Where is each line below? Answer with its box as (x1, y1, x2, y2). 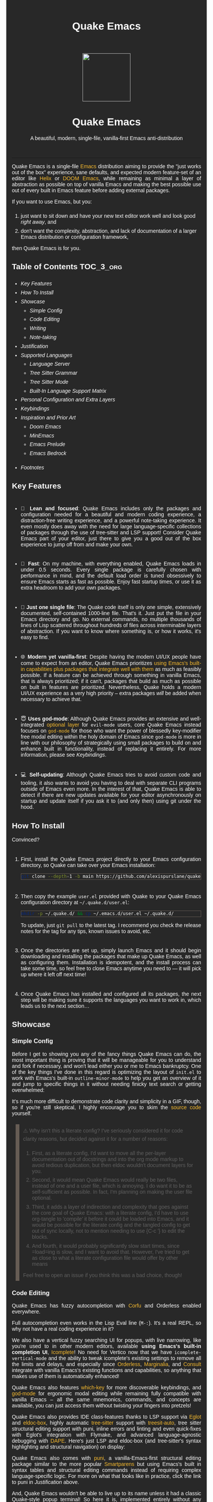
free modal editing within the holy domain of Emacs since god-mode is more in (20, 733, 202, 740)
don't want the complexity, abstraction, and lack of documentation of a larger (20, 227, 197, 234)
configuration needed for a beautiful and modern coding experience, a (20, 511, 202, 518)
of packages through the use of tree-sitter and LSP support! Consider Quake (20, 529, 202, 536)
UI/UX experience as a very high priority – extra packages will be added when (20, 690, 202, 696)
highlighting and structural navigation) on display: (11, 1444, 126, 1450)
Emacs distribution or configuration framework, (20, 233, 129, 240)
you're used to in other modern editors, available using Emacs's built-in (11, 1343, 202, 1350)
